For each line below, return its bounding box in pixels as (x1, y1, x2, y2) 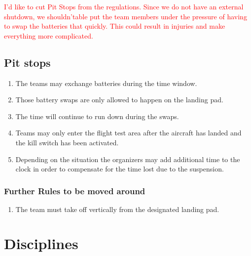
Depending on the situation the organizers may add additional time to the (15, 154, 240, 164)
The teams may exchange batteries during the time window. (15, 78, 197, 88)
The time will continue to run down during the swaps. (15, 111, 179, 121)
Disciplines (4, 233, 78, 253)
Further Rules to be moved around (4, 184, 145, 197)
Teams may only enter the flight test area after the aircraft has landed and (15, 128, 242, 138)
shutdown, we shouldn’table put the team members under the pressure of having (4, 11, 247, 21)
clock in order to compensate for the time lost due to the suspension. (15, 164, 224, 174)
